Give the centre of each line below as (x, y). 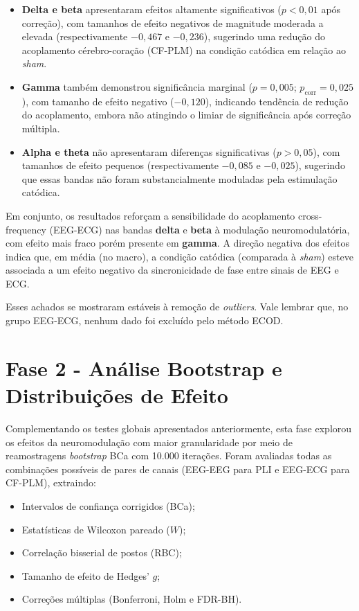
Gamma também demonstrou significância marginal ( (137, 86)
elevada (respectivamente (75, 36)
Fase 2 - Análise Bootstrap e (144, 368)
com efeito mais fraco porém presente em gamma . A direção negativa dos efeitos (177, 243)
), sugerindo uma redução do (264, 36)
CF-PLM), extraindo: (51, 482)
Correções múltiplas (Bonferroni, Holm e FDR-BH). (132, 599)
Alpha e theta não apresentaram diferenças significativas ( (149, 151)
